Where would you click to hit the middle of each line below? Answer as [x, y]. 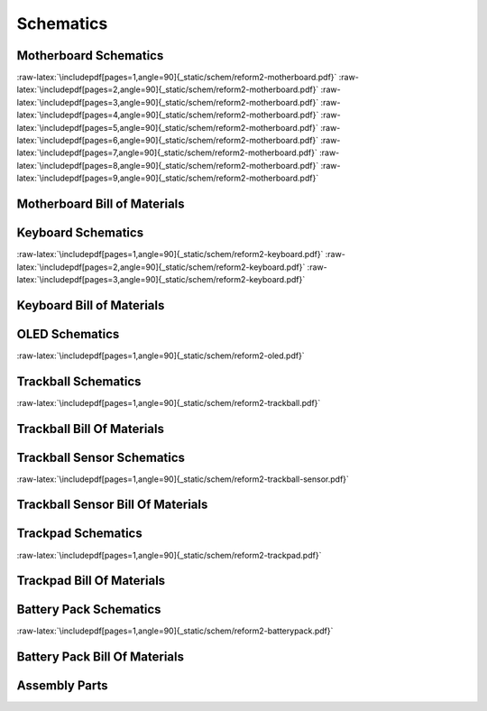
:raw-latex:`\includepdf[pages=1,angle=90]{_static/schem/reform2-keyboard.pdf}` [170, 254]
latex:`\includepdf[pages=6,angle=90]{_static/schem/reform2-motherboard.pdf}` [168, 141]
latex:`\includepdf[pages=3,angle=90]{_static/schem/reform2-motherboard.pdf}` [168, 102]
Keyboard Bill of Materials [91, 305]
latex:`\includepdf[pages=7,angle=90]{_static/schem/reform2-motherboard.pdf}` [167, 152]
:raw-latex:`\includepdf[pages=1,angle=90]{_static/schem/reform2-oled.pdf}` [161, 355]
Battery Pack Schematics [89, 609]
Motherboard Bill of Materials [101, 204]
